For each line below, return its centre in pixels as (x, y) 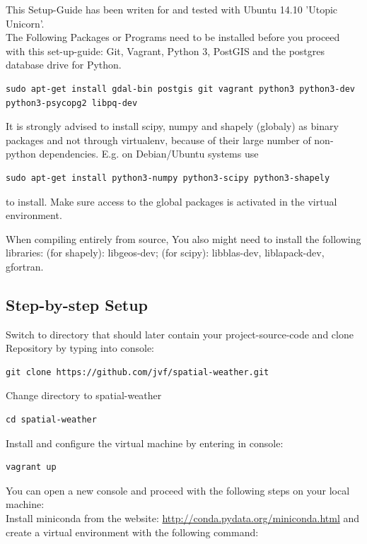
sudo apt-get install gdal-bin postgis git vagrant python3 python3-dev (180, 89)
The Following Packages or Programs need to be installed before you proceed (173, 37)
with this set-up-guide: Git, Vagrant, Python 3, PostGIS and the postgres (165, 51)
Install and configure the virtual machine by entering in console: (145, 443)
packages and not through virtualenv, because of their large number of (158, 140)
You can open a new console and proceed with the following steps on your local (178, 490)
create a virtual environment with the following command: (132, 532)
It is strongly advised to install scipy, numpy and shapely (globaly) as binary (172, 126)
